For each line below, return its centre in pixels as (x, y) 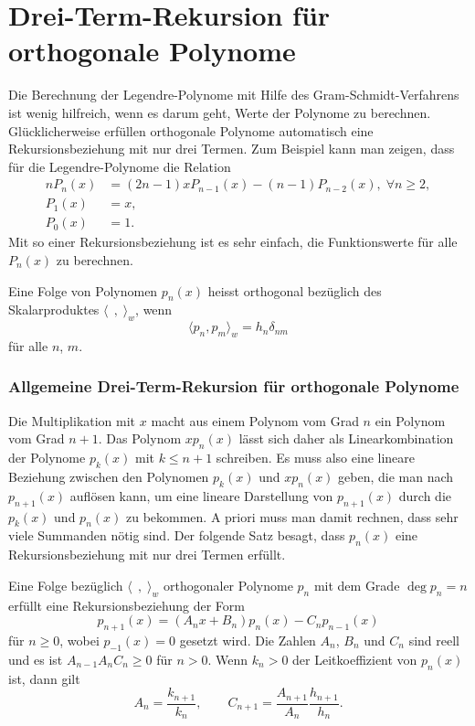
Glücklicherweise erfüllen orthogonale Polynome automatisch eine (191, 130)
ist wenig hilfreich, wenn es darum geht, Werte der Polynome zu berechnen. (220, 112)
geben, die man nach (396, 476)
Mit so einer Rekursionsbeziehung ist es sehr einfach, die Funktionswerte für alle (233, 242)
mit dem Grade (357, 585)
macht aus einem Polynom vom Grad (255, 420)
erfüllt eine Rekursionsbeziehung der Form (127, 605)
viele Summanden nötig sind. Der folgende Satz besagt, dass (177, 535)
